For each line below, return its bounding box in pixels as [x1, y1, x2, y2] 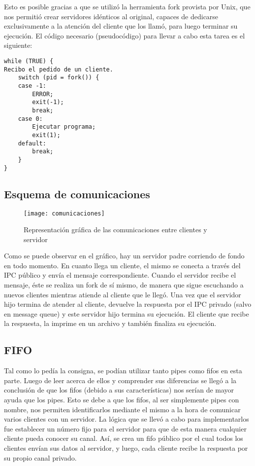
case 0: [18, 115, 43, 122]
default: [18, 140, 46, 147]
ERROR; [32, 90, 54, 98]
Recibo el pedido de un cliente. [4, 66, 113, 73]
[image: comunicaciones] [24, 210, 105, 217]
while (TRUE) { [4, 57, 54, 65]
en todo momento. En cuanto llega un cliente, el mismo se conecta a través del [4, 260, 241, 270]
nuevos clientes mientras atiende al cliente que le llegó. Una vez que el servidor [4, 289, 241, 299]
